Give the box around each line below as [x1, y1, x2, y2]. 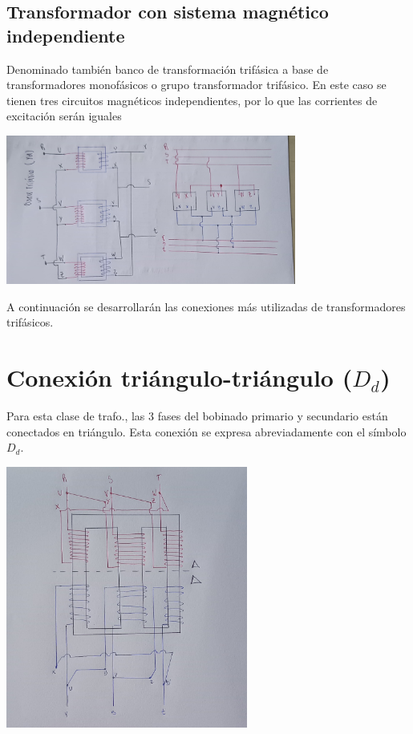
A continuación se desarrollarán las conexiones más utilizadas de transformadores [6, 298, 406, 314]
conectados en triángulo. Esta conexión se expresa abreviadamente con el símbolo [6, 423, 407, 440]
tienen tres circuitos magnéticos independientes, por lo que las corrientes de [6, 91, 378, 108]
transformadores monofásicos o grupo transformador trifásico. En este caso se [6, 76, 387, 93]
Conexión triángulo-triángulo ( [6, 361, 353, 394]
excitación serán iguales [6, 107, 122, 124]
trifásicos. [6, 314, 54, 331]
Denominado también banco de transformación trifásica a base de [6, 60, 329, 77]
